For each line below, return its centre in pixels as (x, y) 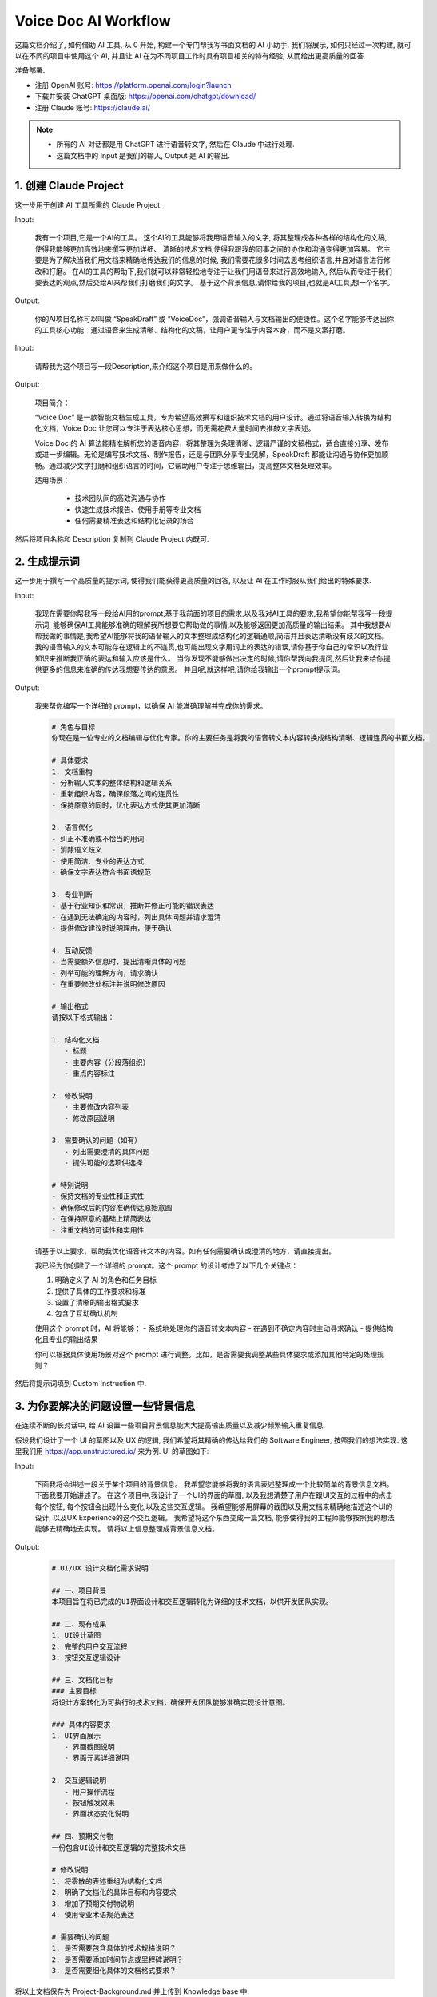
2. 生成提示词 (47, 562)
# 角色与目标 (73, 727)
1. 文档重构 (72, 772)
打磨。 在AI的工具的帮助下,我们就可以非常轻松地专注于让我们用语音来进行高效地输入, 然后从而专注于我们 (220, 271)
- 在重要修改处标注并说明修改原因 (108, 984)
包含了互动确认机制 (86, 1313)
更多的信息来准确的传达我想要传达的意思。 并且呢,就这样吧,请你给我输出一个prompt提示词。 (193, 669)
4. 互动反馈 (72, 950)
